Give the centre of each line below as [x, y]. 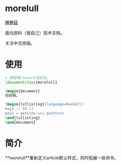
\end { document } [20, 122]
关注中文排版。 [20, 43]
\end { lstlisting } [23, 118]
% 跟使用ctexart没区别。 [27, 78]
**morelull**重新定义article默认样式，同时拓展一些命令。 [62, 158]
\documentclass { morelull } [31, 82]
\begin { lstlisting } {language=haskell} [44, 104]
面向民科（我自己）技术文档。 [35, 33]
